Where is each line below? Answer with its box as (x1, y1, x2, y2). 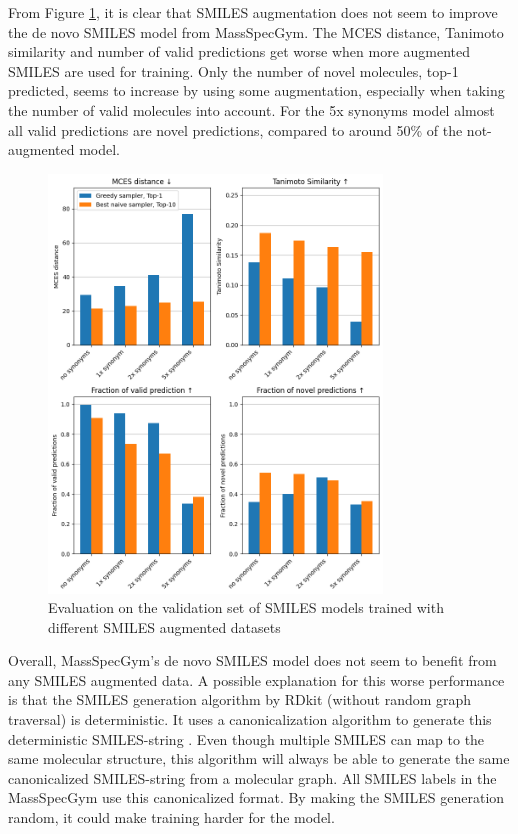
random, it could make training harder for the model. (8, 807, 335, 828)
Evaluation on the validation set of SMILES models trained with (48, 597, 444, 618)
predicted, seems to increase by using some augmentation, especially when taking (8, 80, 505, 101)
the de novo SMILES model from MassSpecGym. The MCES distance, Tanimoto (8, 21, 504, 42)
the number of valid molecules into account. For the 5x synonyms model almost (8, 99, 495, 120)
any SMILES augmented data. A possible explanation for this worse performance (8, 669, 505, 690)
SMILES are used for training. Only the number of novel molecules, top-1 (8, 60, 459, 81)
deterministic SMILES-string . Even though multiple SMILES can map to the (8, 728, 485, 749)
